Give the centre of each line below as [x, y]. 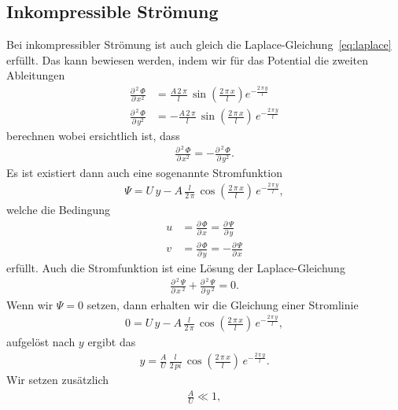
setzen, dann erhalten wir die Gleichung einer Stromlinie [223, 304]
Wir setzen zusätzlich [58, 380]
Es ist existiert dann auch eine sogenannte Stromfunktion [144, 172]
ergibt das [112, 342]
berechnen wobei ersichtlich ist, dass [93, 135]
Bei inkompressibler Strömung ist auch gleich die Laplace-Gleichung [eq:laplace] [199, 44]
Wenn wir [30, 304]
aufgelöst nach [41, 342]
